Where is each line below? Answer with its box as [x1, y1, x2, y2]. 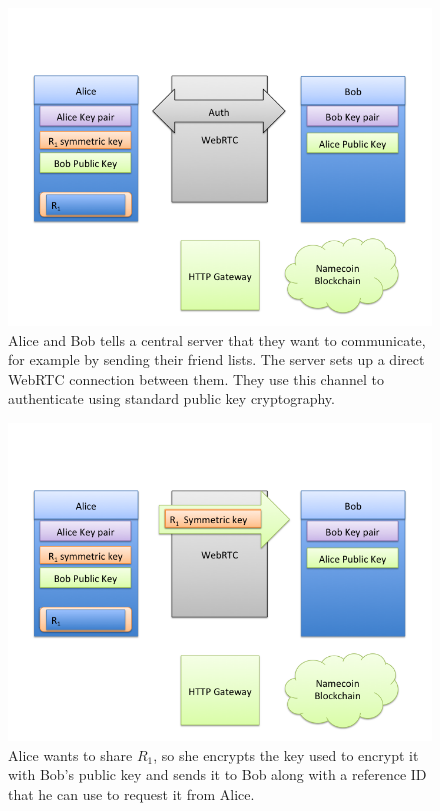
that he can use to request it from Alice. [8, 783, 255, 804]
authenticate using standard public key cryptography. [8, 388, 335, 409]
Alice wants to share [8, 744, 133, 765]
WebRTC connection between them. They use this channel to [8, 368, 384, 389]
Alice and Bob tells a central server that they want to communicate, [8, 329, 426, 350]
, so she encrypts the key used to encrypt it [153, 744, 419, 765]
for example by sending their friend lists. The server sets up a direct [8, 349, 425, 370]
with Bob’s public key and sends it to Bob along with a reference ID [8, 764, 427, 785]
